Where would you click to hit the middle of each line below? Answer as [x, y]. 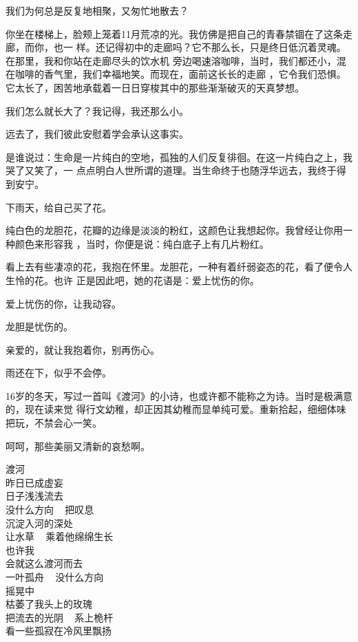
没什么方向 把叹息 [50, 510]
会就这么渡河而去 [44, 563]
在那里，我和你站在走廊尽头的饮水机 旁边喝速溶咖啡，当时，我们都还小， [171, 60]
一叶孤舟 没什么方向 [55, 577]
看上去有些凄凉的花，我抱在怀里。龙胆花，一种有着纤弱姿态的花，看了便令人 [179, 267]
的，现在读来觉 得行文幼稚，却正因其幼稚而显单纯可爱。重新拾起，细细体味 [176, 409]
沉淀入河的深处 [39, 523]
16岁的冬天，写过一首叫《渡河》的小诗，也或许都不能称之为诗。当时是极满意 [179, 395]
